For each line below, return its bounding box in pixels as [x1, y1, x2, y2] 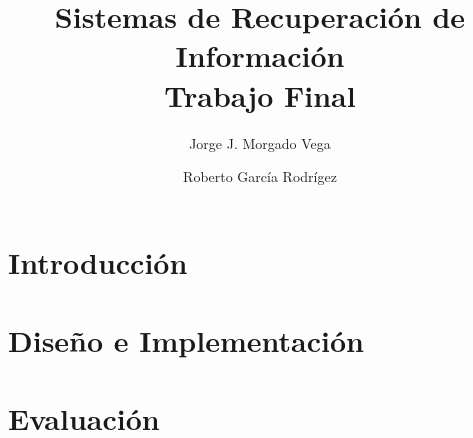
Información [175, 35, 345, 76]
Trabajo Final [164, 74, 356, 115]
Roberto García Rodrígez [183, 166, 337, 187]
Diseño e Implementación [8, 320, 364, 361]
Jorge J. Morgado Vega [189, 132, 331, 153]
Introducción [8, 241, 188, 282]
